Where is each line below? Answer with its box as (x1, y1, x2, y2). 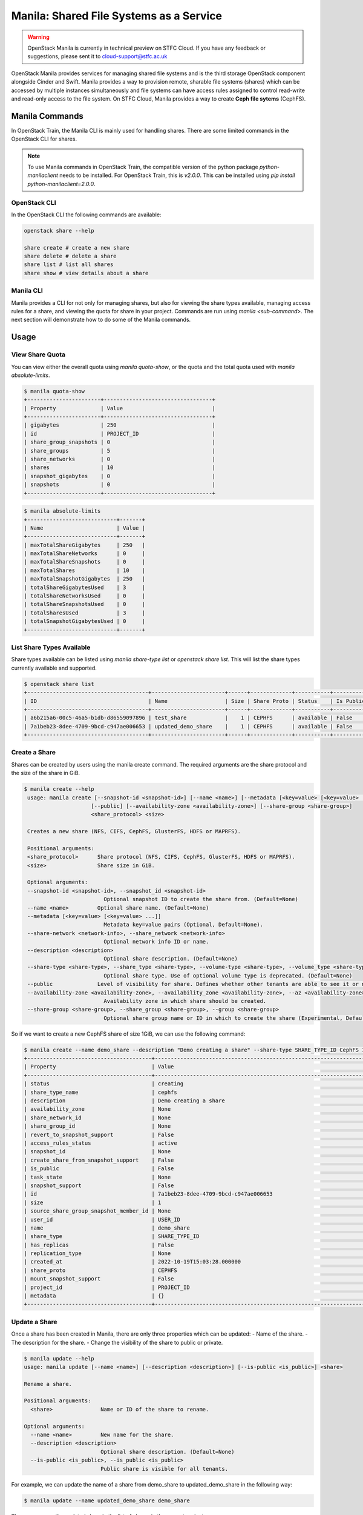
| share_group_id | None (24, 1123, 171, 1130)
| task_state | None (24, 1173, 171, 1180)
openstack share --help (24, 227, 95, 234)
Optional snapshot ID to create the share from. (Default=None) (103, 896, 299, 903)
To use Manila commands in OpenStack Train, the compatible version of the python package (27, 163, 258, 170)
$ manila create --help (24, 785, 95, 793)
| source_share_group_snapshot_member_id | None (24, 1208, 171, 1214)
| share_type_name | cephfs (24, 1088, 178, 1096)
